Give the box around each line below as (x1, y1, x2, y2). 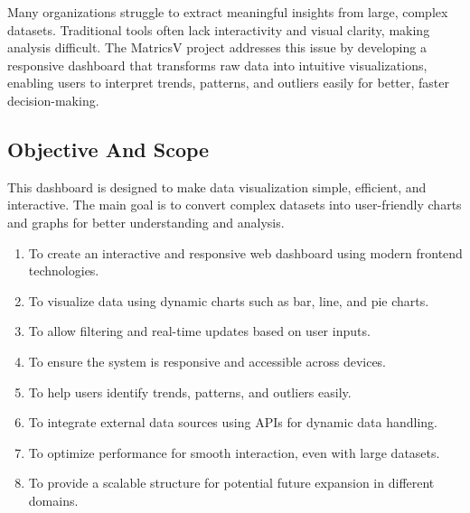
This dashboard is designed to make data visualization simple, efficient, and (7, 177, 427, 196)
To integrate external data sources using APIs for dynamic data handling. (28, 413, 437, 432)
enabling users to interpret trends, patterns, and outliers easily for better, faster (7, 73, 449, 92)
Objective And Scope (7, 135, 210, 163)
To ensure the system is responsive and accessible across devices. (28, 351, 387, 370)
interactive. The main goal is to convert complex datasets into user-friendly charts (7, 195, 462, 214)
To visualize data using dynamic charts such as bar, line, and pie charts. (28, 291, 429, 310)
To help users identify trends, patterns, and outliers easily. (28, 382, 352, 401)
